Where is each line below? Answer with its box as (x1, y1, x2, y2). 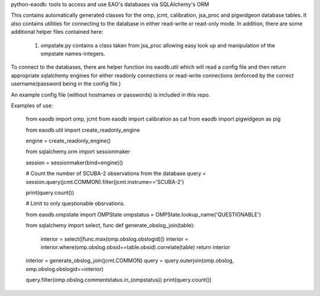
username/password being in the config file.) (11, 80, 121, 87)
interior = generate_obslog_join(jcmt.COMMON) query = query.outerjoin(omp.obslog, (25, 257, 234, 264)
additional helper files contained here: (11, 28, 104, 36)
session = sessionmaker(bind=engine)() (25, 159, 124, 166)
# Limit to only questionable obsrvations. (25, 200, 126, 207)
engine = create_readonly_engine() (25, 137, 111, 145)
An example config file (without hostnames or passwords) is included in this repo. (11, 91, 210, 98)
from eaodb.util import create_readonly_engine (25, 126, 140, 133)
